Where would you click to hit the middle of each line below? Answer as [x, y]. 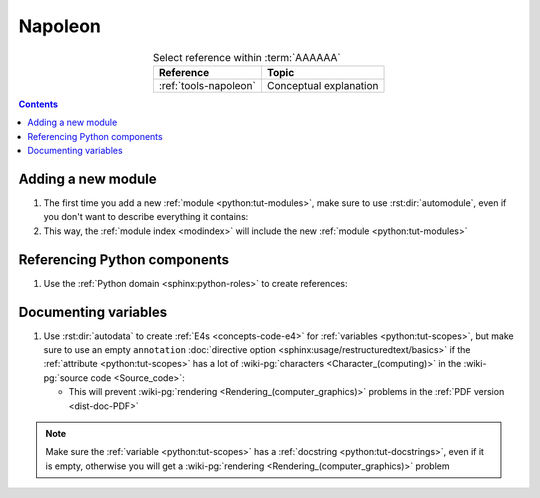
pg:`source [66, 377]
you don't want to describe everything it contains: [146, 217]
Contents [38, 104]
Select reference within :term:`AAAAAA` [246, 57]
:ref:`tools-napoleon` [207, 85]
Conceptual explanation [322, 85]
